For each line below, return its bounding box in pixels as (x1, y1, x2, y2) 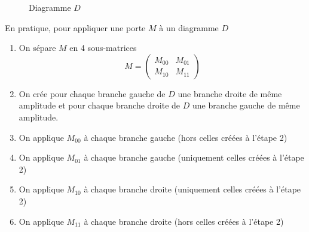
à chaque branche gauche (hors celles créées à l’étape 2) (84, 131, 287, 143)
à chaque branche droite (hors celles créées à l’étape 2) (84, 215, 284, 227)
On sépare (19, 41, 56, 54)
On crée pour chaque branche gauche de (19, 87, 166, 100)
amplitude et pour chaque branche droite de (19, 99, 180, 112)
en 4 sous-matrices (69, 41, 137, 54)
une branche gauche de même (192, 99, 300, 112)
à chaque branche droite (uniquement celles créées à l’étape (84, 183, 301, 195)
